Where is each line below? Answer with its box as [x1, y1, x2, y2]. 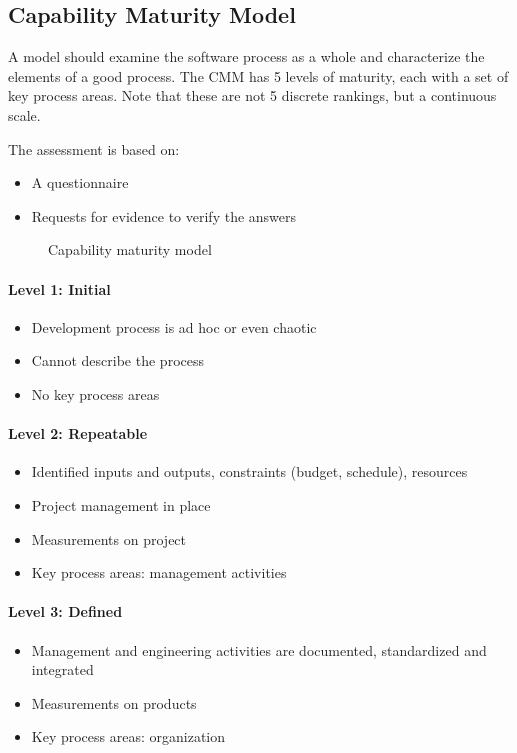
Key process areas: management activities [31, 562, 287, 583]
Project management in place [31, 494, 211, 515]
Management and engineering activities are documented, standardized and [31, 639, 487, 660]
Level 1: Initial [8, 278, 111, 299]
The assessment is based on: [8, 138, 180, 159]
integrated [31, 659, 94, 680]
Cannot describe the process [31, 350, 204, 371]
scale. [8, 104, 41, 125]
